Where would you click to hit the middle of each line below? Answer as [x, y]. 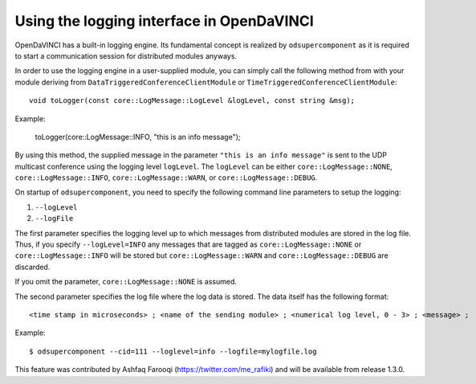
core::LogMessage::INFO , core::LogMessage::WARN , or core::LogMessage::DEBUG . [166, 178]
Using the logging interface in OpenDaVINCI [165, 21]
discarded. [33, 267]
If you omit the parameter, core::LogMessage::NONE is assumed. [126, 282]
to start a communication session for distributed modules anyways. [126, 55]
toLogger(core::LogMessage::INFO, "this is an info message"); [138, 137]
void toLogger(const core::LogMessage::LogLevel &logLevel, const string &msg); [192, 101]
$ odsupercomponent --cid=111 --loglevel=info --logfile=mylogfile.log [173, 351]
